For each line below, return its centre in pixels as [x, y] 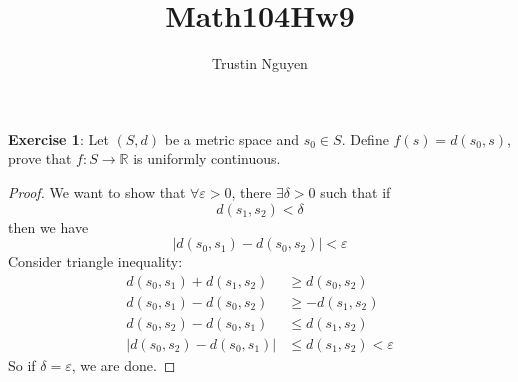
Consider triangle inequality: [95, 261]
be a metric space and [232, 138]
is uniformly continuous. [207, 158]
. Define [365, 138]
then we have [48, 226]
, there [251, 191]
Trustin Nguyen [260, 63]
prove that [40, 158]
